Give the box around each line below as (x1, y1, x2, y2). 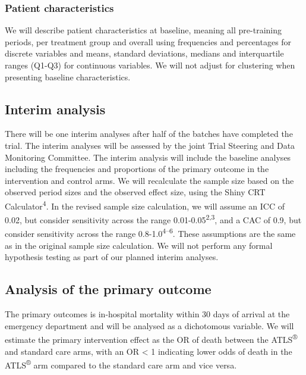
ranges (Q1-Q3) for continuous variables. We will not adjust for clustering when (5, 59, 295, 71)
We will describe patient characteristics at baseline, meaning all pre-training (5, 24, 282, 36)
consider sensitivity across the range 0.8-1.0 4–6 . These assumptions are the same (5, 226, 296, 240)
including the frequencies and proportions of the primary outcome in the (5, 162, 269, 175)
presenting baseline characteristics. (5, 70, 131, 83)
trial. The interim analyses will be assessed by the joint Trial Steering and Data (5, 139, 295, 151)
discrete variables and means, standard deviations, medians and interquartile (5, 47, 284, 60)
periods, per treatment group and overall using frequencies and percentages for (5, 35, 292, 48)
